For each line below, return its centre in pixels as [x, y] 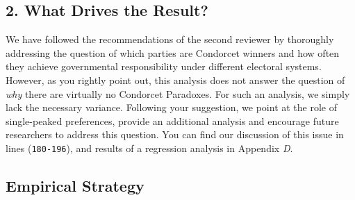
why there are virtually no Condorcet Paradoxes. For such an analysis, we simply [178, 93]
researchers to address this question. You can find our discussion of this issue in [175, 134]
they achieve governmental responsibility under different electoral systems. [164, 66]
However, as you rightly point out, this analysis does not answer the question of [175, 80]
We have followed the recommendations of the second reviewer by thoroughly [170, 39]
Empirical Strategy [75, 185]
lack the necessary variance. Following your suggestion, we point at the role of [172, 107]
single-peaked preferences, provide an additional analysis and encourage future [172, 120]
